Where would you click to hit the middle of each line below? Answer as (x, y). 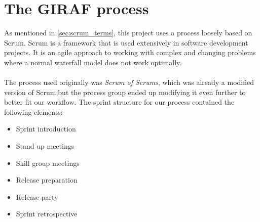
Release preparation (47, 180)
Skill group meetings (48, 163)
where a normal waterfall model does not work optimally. (93, 62)
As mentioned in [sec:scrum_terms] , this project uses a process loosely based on (128, 33)
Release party (37, 196)
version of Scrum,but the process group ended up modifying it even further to (125, 92)
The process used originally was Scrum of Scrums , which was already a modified (129, 82)
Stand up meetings (45, 146)
